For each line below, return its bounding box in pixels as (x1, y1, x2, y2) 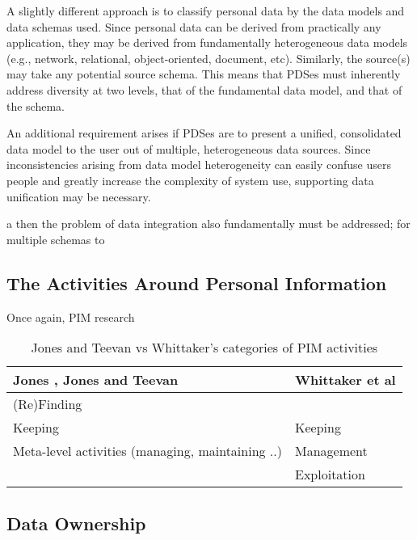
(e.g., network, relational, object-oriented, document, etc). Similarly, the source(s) (6, 49, 411, 66)
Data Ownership (6, 510, 146, 535)
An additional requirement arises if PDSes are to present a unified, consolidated (6, 124, 402, 141)
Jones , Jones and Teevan (13, 370, 179, 390)
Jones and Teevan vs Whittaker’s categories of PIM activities (31, 338, 378, 357)
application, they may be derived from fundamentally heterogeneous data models (6, 34, 408, 51)
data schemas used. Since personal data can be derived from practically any (6, 18, 381, 35)
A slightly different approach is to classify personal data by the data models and (6, 2, 405, 19)
